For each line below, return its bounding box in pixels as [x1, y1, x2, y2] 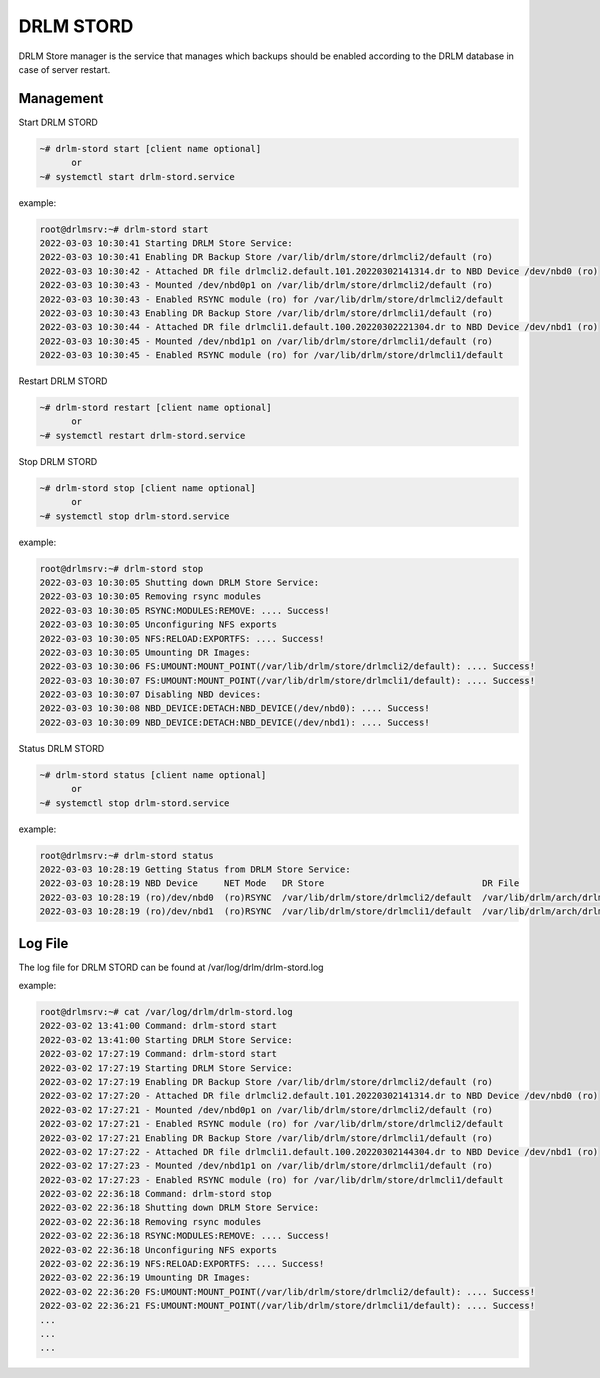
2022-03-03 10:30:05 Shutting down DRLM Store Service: [39, 576, 320, 588]
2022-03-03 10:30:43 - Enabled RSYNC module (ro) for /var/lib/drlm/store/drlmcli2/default [39, 293, 504, 305]
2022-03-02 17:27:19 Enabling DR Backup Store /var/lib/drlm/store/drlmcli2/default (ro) [39, 1076, 494, 1087]
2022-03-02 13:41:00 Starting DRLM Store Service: [39, 1034, 294, 1045]
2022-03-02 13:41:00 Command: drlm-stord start [39, 1020, 277, 1032]
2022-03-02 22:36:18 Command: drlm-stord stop [39, 1188, 272, 1200]
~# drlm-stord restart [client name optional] [39, 402, 272, 414]
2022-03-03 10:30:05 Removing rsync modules [39, 591, 262, 602]
